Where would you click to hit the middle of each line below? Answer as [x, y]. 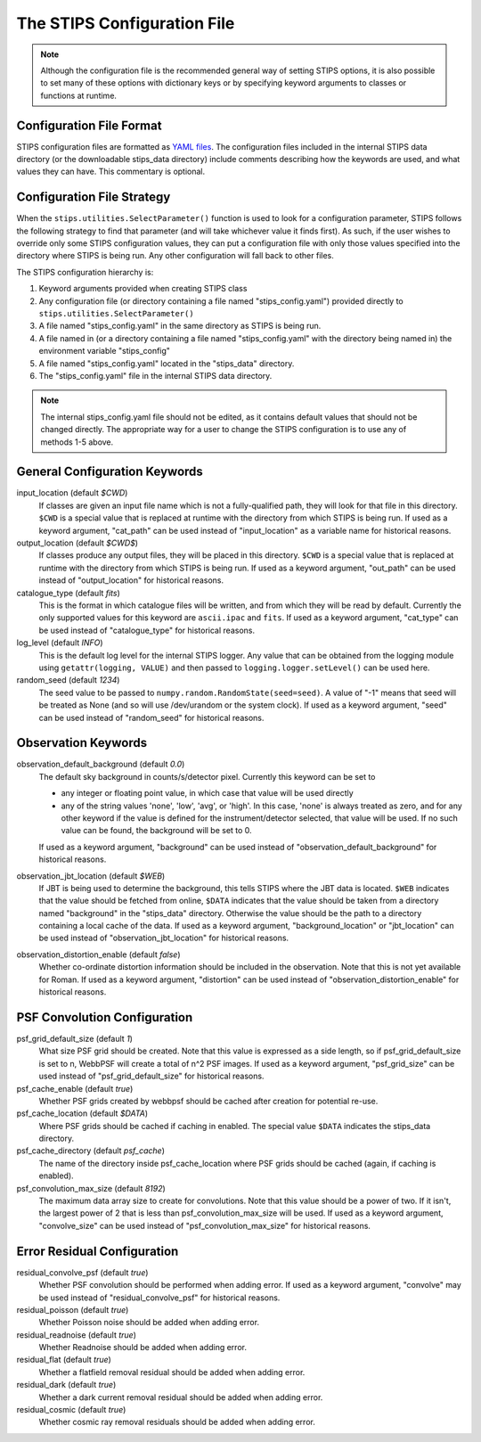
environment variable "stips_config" [105, 351]
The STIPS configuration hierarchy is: [85, 272]
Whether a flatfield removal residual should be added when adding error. [172, 1372]
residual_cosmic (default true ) [71, 1410]
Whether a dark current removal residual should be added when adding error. [181, 1397]
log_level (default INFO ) [60, 643]
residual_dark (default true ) [66, 1385]
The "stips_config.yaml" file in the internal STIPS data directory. [155, 376]
